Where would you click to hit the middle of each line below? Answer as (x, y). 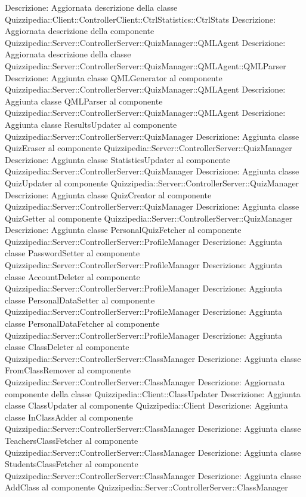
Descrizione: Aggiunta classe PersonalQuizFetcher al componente (123, 230)
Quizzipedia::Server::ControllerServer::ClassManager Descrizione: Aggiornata (145, 382)
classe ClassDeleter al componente (67, 347)
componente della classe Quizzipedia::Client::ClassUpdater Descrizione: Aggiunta (153, 393)
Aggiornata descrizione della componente (80, 31)
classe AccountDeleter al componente (72, 276)
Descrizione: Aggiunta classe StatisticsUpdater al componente (118, 159)
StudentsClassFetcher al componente (72, 464)
